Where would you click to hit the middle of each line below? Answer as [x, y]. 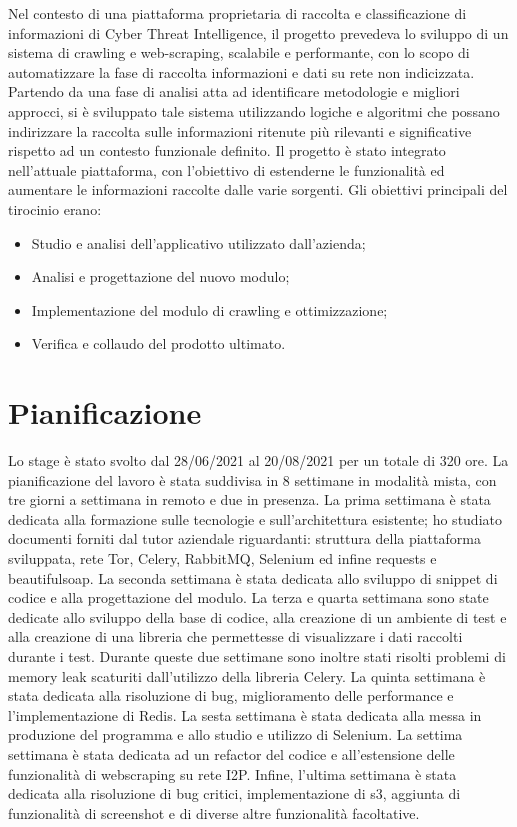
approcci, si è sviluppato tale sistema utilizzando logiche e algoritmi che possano [254, 110]
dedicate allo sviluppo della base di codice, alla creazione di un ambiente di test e [257, 616]
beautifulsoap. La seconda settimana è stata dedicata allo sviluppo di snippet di [253, 577]
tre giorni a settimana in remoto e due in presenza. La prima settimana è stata [249, 499]
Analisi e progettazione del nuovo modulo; [160, 276]
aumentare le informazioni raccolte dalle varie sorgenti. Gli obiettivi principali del [258, 189]
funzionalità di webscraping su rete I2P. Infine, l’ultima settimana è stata [232, 773]
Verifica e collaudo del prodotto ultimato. [158, 343]
